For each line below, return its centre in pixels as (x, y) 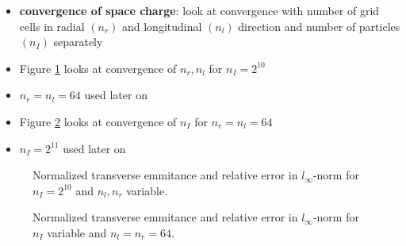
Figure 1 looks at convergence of (98, 68)
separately (78, 42)
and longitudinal (162, 26)
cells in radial (52, 26)
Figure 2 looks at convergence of (98, 121)
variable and (77, 232)
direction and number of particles (319, 26)
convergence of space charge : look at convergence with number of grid (199, 10)
